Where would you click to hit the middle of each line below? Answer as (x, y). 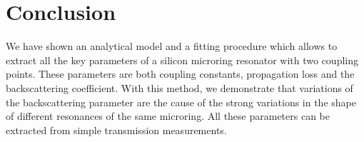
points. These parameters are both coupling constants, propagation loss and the (180, 74)
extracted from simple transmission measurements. (116, 130)
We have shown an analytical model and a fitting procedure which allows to (172, 46)
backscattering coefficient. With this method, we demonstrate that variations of (180, 87)
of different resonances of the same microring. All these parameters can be (168, 116)
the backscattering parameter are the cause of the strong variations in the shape (181, 102)
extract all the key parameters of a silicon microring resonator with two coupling (182, 60)
